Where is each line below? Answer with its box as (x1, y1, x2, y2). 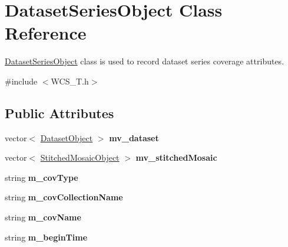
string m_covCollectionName (5, 191, 123, 203)
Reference (5, 21, 87, 45)
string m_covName (5, 211, 81, 223)
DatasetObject (40, 131, 93, 144)
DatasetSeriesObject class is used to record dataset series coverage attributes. (5, 55, 284, 67)
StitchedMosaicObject (40, 151, 120, 164)
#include (5, 74, 38, 87)
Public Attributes (5, 103, 114, 122)
